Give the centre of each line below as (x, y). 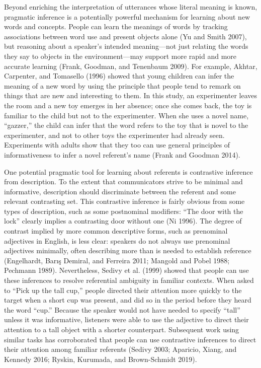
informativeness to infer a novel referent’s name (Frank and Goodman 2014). (122, 154)
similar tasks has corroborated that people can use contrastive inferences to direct (130, 339)
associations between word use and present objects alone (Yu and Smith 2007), (125, 36)
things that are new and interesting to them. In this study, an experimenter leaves (130, 95)
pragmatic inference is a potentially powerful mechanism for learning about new (127, 16)
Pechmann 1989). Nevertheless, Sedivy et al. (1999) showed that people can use (126, 270)
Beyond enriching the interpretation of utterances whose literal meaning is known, (131, 7)
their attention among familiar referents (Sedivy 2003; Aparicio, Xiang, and (120, 349)
